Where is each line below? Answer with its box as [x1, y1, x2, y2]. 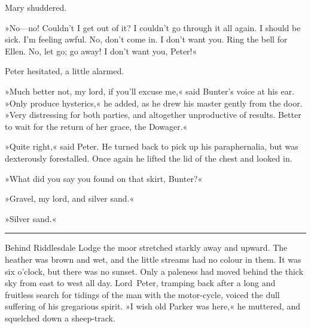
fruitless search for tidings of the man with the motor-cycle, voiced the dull [5, 288, 280, 300]
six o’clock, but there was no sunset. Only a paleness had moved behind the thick [5, 265, 304, 277]
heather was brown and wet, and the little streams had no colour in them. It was [5, 253, 301, 265]
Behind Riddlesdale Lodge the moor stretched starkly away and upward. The [5, 241, 288, 254]
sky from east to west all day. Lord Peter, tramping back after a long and [5, 277, 276, 289]
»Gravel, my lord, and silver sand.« [5, 192, 135, 205]
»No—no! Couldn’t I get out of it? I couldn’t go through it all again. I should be [5, 21, 301, 34]
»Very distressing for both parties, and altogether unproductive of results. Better [5, 108, 301, 121]
